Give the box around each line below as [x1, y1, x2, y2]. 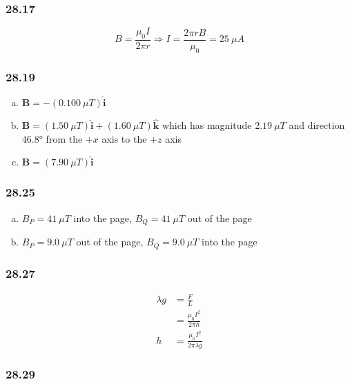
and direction [289, 118, 345, 132]
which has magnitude [162, 118, 252, 132]
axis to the [101, 131, 147, 145]
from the [46, 131, 83, 145]
